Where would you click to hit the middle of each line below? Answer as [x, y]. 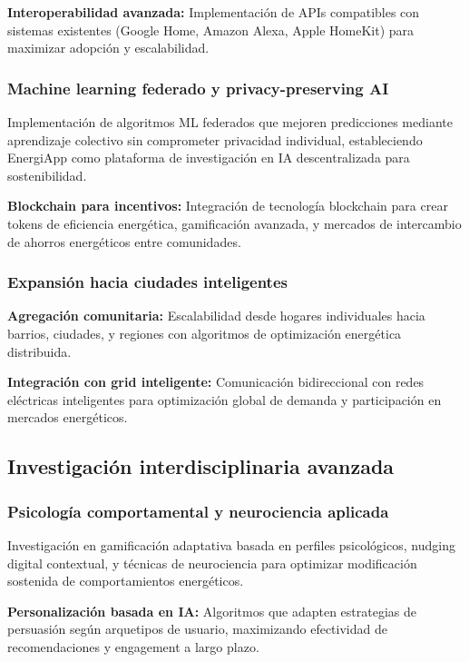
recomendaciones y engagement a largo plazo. [133, 646]
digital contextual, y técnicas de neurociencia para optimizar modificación [212, 563]
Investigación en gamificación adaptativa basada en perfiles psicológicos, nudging [231, 544]
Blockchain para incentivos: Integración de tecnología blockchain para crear [228, 206]
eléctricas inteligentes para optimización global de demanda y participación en [225, 399]
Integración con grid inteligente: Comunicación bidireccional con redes [216, 382]
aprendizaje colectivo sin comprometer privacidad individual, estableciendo [215, 139]
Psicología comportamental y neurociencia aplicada [198, 511]
